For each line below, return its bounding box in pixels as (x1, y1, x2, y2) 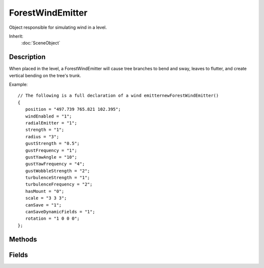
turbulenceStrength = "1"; (25, 175, 90, 181)
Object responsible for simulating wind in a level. (9, 24, 107, 30)
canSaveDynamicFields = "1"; (25, 209, 95, 215)
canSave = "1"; (25, 202, 62, 207)
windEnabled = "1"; (25, 113, 72, 119)
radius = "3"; (25, 134, 59, 139)
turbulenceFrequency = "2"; (25, 182, 93, 187)
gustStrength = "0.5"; (25, 141, 80, 146)
